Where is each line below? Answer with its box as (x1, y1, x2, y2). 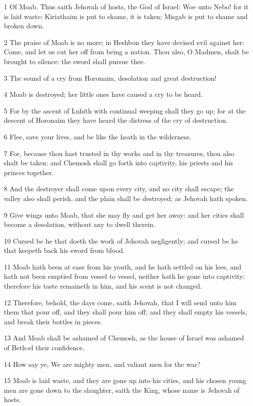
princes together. (4, 167, 54, 177)
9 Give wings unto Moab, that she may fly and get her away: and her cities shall (4, 209, 244, 220)
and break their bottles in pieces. (4, 316, 102, 326)
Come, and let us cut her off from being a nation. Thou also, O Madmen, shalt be (4, 46, 249, 57)
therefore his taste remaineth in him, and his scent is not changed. (4, 281, 202, 291)
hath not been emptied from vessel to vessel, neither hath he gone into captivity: (4, 271, 245, 281)
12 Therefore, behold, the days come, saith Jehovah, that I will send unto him (4, 297, 237, 307)
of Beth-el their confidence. (4, 342, 85, 353)
